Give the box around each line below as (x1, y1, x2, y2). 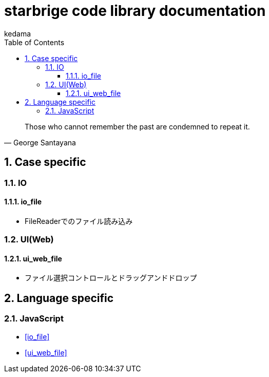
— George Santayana (4, 138, 76, 147)
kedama (4, 29, 31, 38)
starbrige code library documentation (4, 2, 266, 20)
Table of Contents (4, 37, 65, 47)
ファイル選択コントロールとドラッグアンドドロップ (25, 273, 197, 282)
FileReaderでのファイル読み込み (25, 216, 133, 225)
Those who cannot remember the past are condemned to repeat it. (25, 122, 250, 131)
